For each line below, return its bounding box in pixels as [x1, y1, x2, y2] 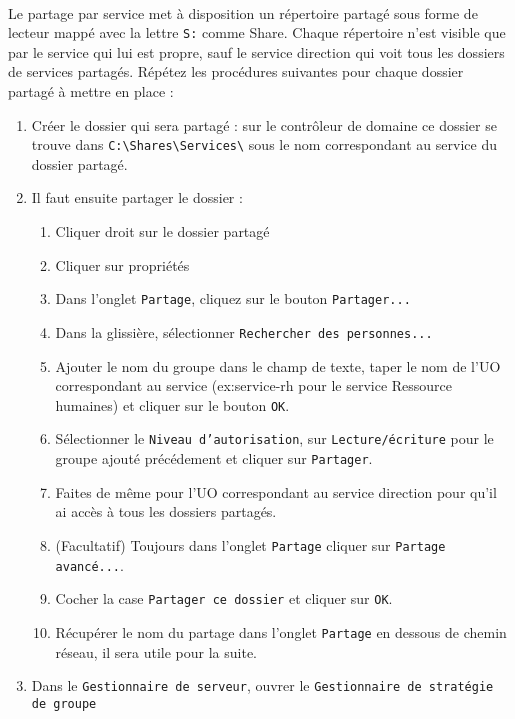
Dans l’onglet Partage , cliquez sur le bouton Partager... [55, 288, 411, 309]
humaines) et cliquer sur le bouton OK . [55, 394, 290, 415]
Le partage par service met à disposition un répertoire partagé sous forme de [8, 2, 478, 23]
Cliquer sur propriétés [55, 254, 190, 275]
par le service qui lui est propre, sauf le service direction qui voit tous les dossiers [8, 41, 505, 62]
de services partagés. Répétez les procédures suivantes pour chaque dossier [8, 61, 464, 82]
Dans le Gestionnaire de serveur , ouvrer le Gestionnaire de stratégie [31, 675, 494, 696]
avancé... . [55, 554, 124, 575]
